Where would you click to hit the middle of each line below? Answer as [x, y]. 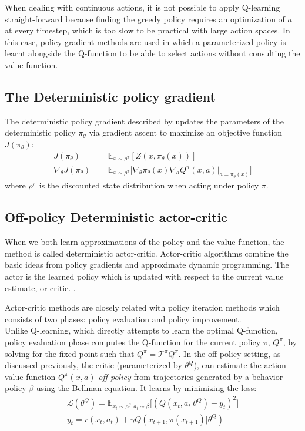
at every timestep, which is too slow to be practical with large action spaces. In [148, 30]
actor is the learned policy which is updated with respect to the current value [144, 276]
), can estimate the [227, 365]
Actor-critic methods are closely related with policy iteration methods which [142, 307]
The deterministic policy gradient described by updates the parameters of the [144, 121]
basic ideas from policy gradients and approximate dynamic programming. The [147, 265]
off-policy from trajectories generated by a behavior [191, 376]
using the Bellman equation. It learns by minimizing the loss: [146, 388]
